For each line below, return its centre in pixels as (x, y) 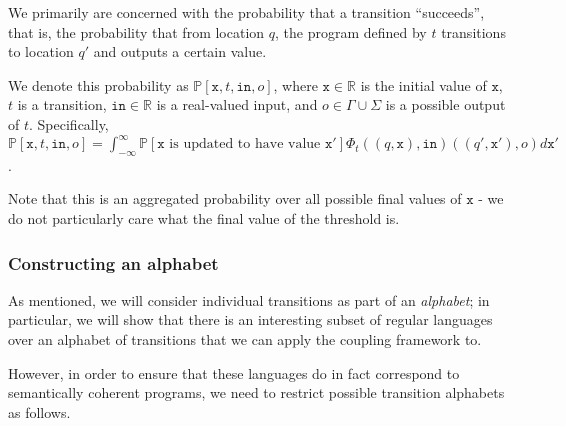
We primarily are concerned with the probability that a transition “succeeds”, (246, 12)
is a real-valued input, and (237, 104)
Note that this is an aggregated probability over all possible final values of (235, 198)
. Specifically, (69, 123)
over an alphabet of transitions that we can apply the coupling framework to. (245, 339)
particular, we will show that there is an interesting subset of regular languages (250, 319)
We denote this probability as (98, 84)
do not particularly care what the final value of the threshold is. (204, 218)
